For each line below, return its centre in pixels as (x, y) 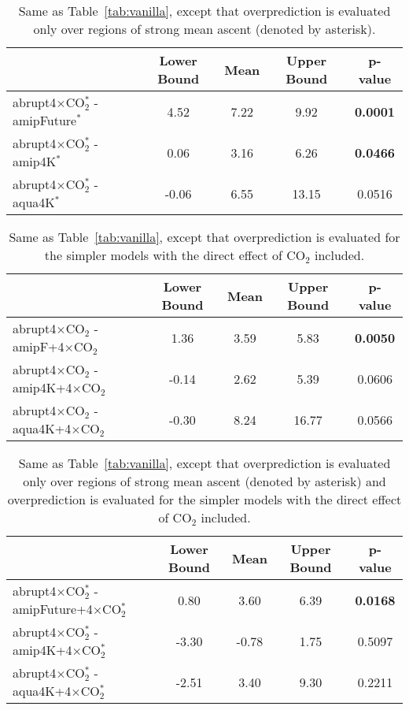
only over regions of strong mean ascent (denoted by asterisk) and (204, 481)
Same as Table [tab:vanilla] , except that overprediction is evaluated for (204, 237)
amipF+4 (39, 346)
